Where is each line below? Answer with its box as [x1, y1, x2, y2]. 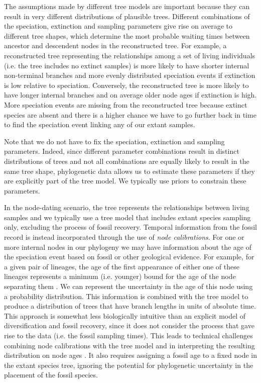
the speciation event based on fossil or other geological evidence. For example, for [4, 251, 254, 262]
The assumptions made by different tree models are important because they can [4, 1, 250, 11]
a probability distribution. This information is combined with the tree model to [4, 291, 248, 301]
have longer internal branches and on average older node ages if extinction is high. [4, 89, 257, 100]
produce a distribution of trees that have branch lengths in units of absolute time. [4, 301, 256, 311]
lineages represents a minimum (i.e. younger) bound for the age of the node [4, 271, 236, 281]
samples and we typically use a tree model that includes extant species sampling [4, 212, 251, 222]
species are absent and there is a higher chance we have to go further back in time [4, 109, 256, 120]
